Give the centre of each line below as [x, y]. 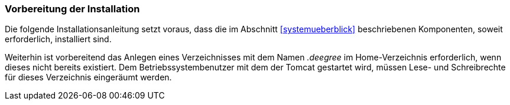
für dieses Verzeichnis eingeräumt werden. [88, 77]
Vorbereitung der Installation [72, 9]
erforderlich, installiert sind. [58, 39]
